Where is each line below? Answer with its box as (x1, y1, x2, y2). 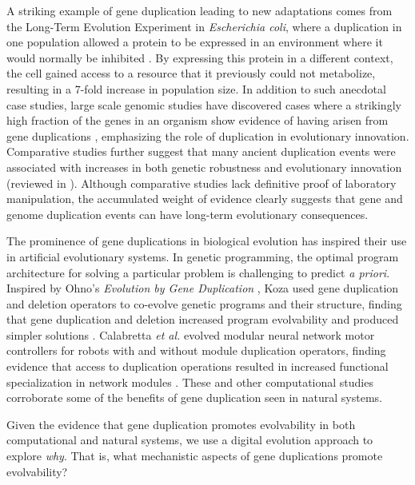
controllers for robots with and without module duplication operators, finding (6, 342, 386, 359)
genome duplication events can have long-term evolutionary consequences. (6, 205, 369, 222)
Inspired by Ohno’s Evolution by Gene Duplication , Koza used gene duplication (6, 280, 399, 296)
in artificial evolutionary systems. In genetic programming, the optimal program (6, 248, 399, 264)
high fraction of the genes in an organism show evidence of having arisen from (6, 112, 389, 129)
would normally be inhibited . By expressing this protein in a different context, (6, 49, 393, 66)
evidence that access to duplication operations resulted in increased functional (6, 358, 389, 375)
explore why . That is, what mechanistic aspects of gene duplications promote (6, 447, 383, 464)
